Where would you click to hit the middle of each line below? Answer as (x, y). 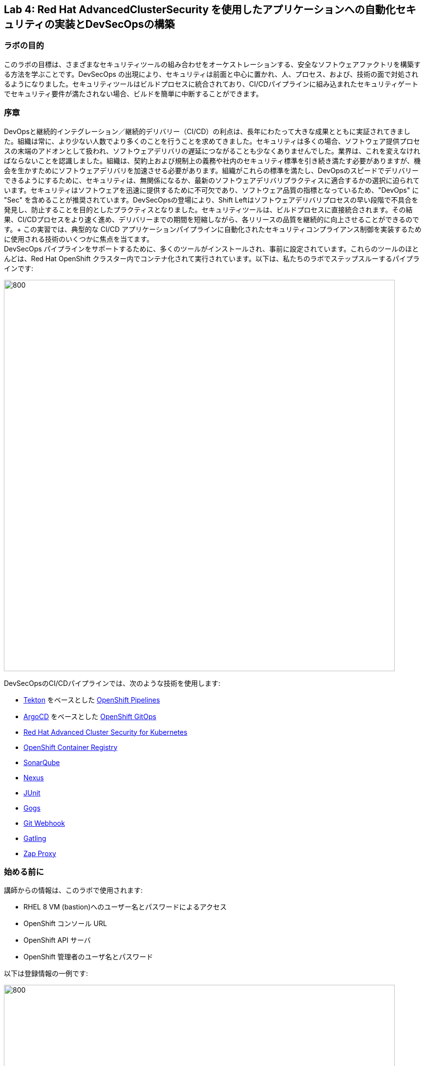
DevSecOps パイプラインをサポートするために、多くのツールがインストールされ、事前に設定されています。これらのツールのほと (212, 249)
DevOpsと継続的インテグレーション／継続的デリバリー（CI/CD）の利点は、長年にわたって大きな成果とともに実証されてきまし (207, 131)
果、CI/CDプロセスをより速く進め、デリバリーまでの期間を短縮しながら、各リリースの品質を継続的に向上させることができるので (212, 219)
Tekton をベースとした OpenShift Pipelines (92, 700)
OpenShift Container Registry (71, 747)
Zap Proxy (40, 853)
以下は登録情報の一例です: (46, 974)
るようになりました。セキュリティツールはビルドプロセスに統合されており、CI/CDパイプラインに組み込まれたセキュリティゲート (211, 84)
